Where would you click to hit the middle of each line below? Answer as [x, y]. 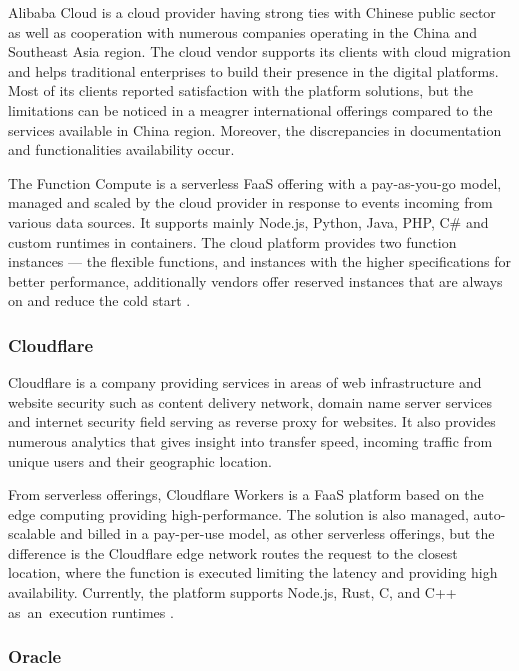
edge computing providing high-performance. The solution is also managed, [238, 513]
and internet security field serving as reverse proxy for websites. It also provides [252, 421]
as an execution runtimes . [91, 611]
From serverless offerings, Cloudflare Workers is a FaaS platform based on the [246, 494]
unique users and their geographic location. [140, 460]
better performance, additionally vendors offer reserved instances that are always [255, 280]
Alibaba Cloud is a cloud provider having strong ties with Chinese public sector [252, 12]
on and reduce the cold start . [99, 300]
